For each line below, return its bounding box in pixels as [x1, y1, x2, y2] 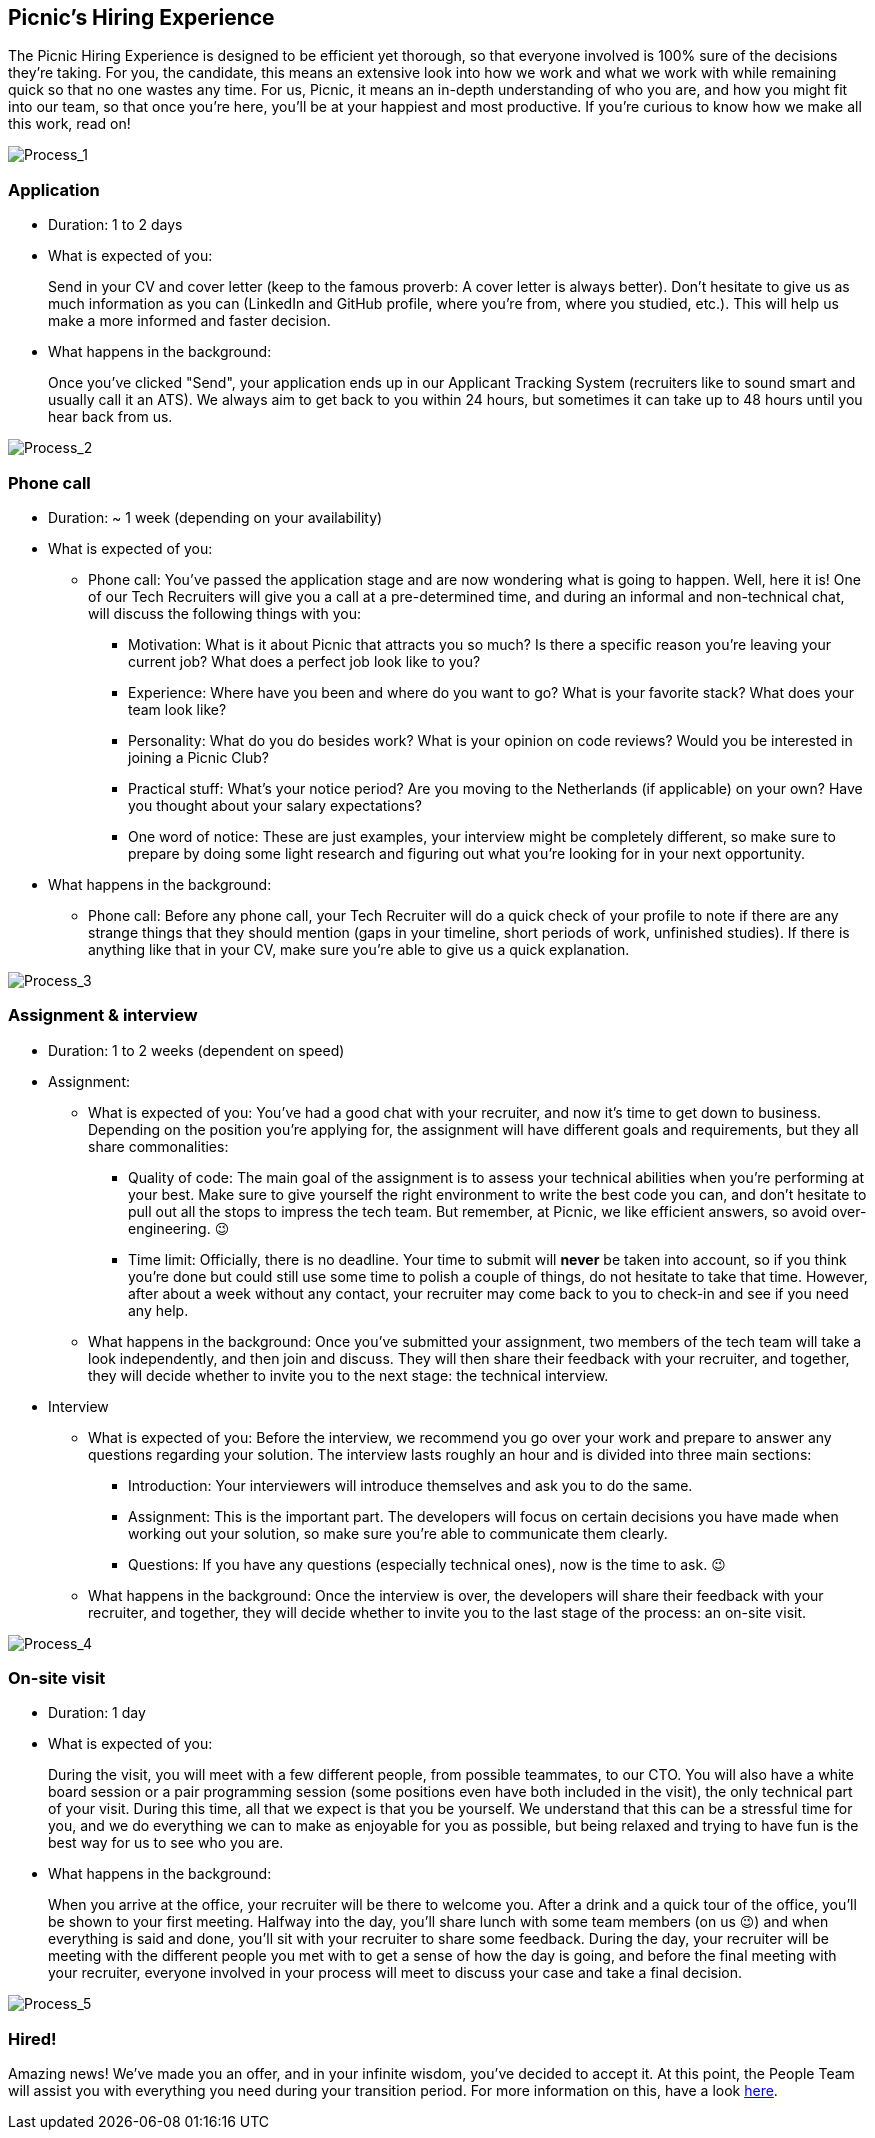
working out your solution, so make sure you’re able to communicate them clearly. [128, 1524, 668, 1542]
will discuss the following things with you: [88, 604, 361, 622]
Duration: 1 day [48, 1704, 146, 1722]
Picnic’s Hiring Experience [8, 5, 275, 30]
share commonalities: [88, 1137, 229, 1155]
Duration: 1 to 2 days [48, 216, 183, 234]
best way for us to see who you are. [48, 1834, 284, 1852]
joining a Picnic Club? [128, 748, 269, 766]
